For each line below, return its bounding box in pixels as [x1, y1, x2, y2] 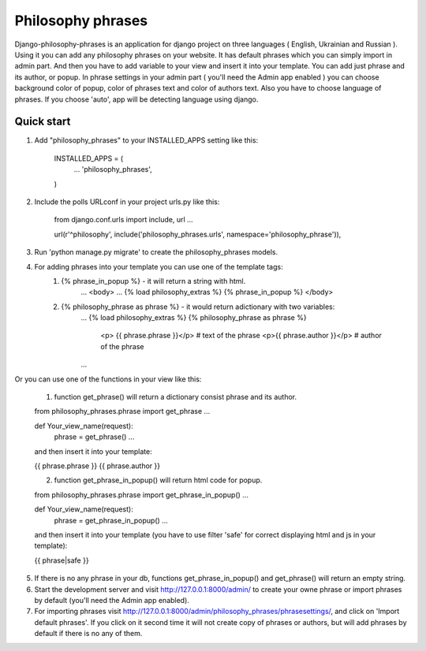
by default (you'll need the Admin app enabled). [34, 595, 189, 604]
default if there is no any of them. [34, 629, 143, 638]
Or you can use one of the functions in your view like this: [14, 374, 202, 384]
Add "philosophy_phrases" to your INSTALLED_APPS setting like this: [34, 136, 259, 145]
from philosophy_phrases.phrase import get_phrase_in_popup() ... [34, 489, 248, 500]
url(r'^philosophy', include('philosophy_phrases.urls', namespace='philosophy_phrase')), [54, 229, 342, 239]
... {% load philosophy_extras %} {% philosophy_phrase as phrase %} [80, 313, 307, 322]
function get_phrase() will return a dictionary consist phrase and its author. [54, 392, 297, 402]
